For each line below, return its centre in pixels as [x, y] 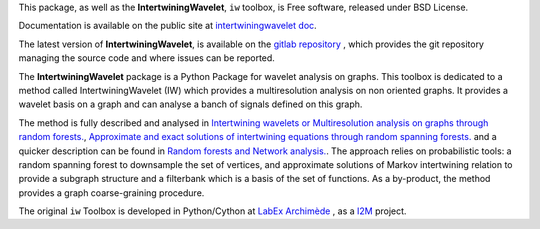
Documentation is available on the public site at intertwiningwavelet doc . [167, 26]
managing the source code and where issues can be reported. [146, 58]
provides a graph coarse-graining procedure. [111, 192]
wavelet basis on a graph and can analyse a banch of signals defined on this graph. [190, 104]
